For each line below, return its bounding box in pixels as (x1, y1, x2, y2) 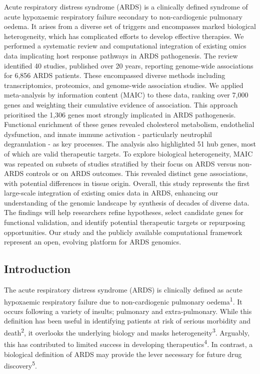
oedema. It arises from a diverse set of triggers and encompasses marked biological (4, 21, 256, 31)
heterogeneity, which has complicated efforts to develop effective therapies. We (4, 30, 244, 41)
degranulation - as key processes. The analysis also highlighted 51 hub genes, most (4, 138, 256, 149)
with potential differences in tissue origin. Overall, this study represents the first (4, 177, 250, 188)
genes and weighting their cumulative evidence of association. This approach (4, 99, 238, 109)
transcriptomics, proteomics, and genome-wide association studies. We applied (4, 79, 243, 90)
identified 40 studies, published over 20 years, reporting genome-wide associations (4, 60, 253, 70)
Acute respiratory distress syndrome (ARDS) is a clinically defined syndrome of (4, 1, 248, 11)
